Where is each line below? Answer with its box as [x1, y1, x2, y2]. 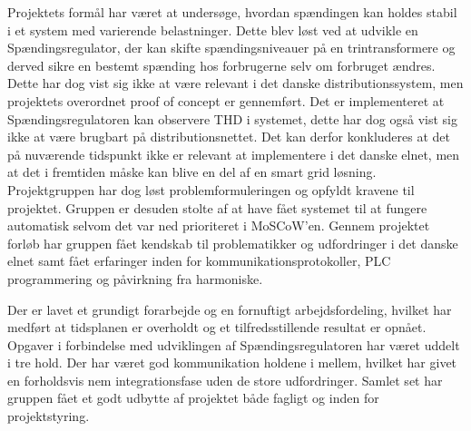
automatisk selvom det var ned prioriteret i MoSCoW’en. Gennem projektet [7, 216, 430, 235]
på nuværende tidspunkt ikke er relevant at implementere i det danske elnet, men [7, 144, 460, 163]
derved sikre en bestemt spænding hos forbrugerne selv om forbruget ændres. [7, 55, 436, 74]
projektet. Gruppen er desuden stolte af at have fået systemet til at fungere [7, 198, 427, 217]
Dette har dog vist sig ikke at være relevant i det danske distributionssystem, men [7, 73, 464, 93]
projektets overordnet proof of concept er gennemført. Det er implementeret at [7, 91, 445, 110]
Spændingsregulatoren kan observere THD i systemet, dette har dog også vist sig [7, 109, 457, 128]
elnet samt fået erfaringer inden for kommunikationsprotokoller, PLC [7, 251, 391, 270]
